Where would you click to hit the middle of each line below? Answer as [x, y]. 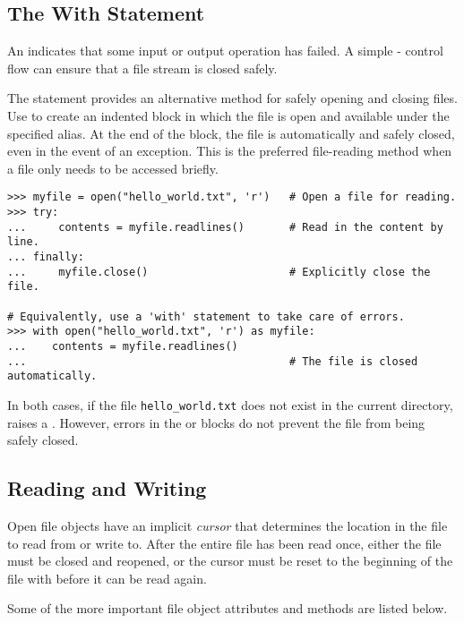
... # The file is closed [213, 361]
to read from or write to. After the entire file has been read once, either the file [224, 543]
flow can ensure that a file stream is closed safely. [142, 68]
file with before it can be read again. [107, 578]
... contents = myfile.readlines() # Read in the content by [225, 227]
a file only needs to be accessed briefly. [113, 168]
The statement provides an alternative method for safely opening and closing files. [232, 98]
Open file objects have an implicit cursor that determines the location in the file [228, 525]
